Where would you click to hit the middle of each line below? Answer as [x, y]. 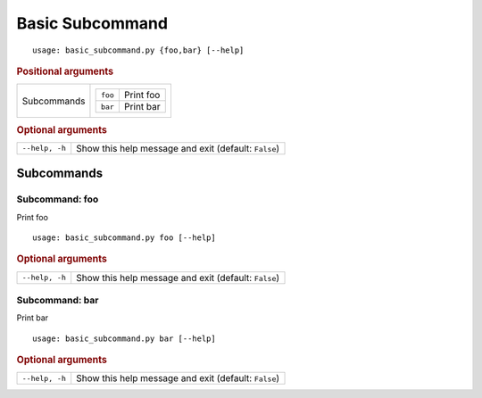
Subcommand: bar [58, 301]
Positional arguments [65, 71]
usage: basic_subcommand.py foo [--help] [124, 238]
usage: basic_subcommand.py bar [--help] [124, 338]
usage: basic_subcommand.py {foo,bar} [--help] [138, 50]
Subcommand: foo [58, 199]
